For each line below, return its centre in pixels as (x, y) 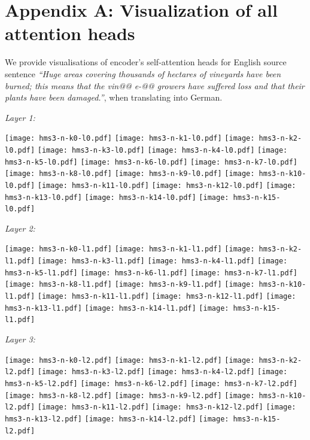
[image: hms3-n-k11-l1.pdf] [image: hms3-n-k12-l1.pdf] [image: (167, 297)
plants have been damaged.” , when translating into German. (114, 97)
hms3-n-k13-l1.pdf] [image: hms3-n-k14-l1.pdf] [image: (117, 308)
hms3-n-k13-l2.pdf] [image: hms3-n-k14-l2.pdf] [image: (117, 419)
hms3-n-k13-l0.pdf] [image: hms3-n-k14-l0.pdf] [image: (117, 197)
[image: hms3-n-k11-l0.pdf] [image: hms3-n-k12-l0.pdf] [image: (167, 185)
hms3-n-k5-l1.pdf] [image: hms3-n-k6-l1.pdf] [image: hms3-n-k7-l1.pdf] (151, 273)
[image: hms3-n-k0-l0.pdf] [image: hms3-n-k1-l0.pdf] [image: (130, 139)
